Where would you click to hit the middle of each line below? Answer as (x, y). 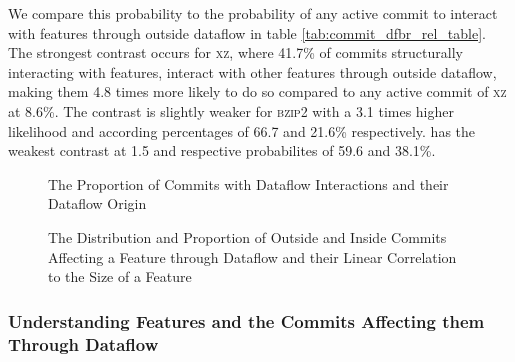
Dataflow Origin (97, 203)
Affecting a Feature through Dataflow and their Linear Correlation (252, 256)
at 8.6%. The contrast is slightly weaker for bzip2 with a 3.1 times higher (231, 110)
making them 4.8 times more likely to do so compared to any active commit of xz (257, 91)
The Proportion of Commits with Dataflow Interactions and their (248, 183)
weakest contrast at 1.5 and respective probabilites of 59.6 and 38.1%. (222, 150)
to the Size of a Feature (120, 276)
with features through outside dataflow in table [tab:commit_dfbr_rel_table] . (247, 32)
